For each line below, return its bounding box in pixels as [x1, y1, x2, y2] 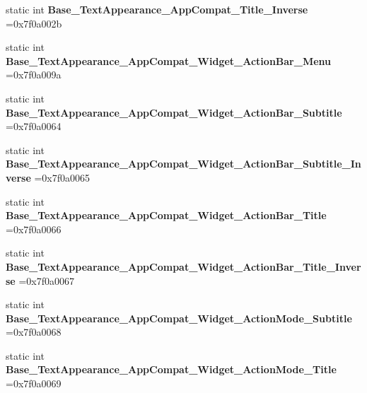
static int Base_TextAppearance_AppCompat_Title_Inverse [6, 2, 308, 16]
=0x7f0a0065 [34, 170, 91, 184]
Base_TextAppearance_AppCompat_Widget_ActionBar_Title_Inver [6, 259, 361, 274]
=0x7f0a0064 [6, 119, 62, 134]
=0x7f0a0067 [18, 273, 74, 288]
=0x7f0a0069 [6, 376, 62, 391]
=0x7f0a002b [6, 16, 62, 30]
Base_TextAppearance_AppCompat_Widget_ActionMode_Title [6, 362, 337, 377]
